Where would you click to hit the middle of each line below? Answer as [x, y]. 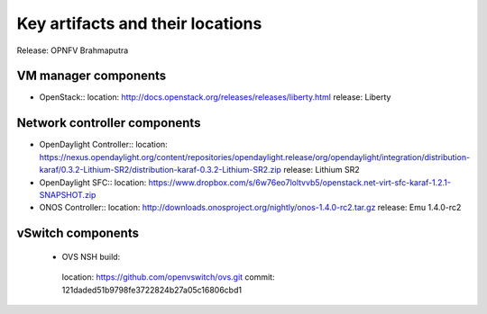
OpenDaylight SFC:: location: [93, 182]
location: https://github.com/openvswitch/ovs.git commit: [168, 277]
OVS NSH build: [91, 256]
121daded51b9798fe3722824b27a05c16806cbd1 [152, 290]
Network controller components [109, 123]
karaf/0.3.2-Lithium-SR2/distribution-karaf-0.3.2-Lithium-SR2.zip [160, 170]
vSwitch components [78, 233]
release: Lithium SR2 [321, 170]
